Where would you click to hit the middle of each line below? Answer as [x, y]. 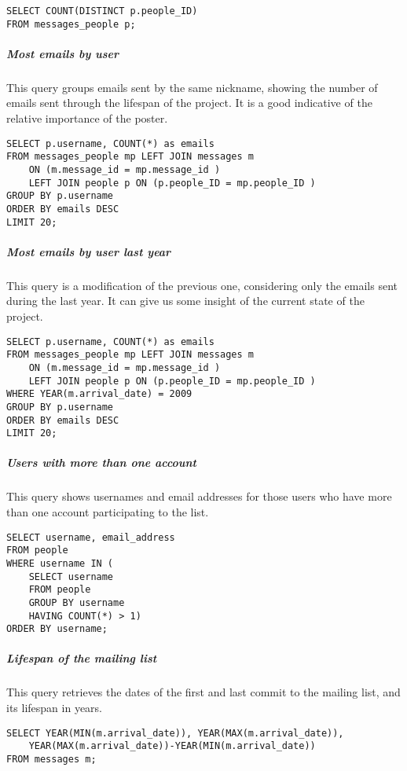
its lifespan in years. [54, 707]
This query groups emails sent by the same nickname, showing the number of [192, 87]
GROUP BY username [77, 602]
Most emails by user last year [89, 251]
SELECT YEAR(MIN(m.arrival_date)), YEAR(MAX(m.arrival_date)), [175, 733]
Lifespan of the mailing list [82, 658]
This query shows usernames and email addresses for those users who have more [199, 496]
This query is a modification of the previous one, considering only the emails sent [202, 285]
